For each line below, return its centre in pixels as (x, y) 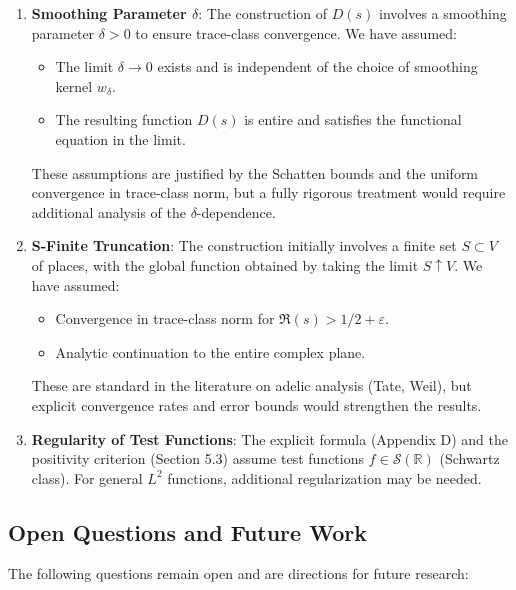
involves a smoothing (443, 13)
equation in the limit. (120, 138)
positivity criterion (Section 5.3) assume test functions (197, 458)
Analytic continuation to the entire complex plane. (210, 351)
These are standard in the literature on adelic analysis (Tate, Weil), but (251, 385)
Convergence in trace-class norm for (165, 318)
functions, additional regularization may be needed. (324, 477)
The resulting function (124, 119)
